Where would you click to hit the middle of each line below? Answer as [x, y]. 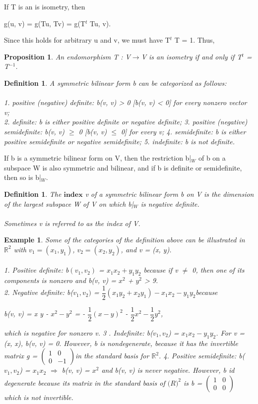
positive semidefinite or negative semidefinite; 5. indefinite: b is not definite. [119, 141]
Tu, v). [100, 23]
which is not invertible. [39, 397]
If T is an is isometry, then [45, 6]
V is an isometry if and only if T [192, 56]
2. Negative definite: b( [39, 292]
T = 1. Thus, [194, 40]
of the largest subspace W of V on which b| [69, 203]
